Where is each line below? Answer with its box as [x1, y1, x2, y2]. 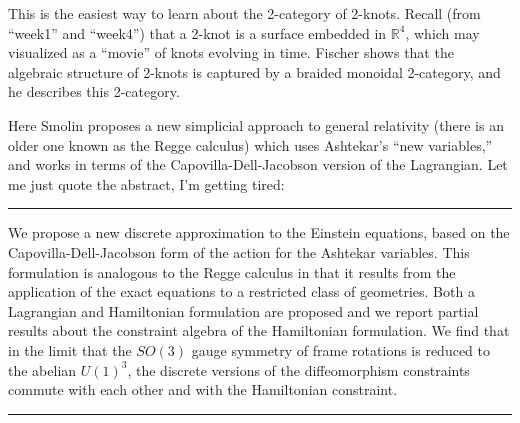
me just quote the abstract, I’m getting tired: [8, 173, 285, 194]
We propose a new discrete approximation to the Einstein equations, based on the [8, 222, 510, 243]
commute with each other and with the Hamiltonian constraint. [8, 379, 398, 400]
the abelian [8, 359, 77, 380]
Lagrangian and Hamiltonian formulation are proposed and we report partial [8, 300, 479, 321]
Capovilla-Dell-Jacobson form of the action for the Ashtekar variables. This [8, 241, 470, 262]
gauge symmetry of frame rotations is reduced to [191, 339, 491, 360]
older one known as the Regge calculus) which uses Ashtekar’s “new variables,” [8, 134, 493, 155]
